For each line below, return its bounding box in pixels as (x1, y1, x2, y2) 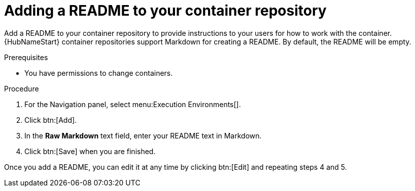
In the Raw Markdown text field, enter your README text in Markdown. (24, 131, 262, 140)
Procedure (4, 84, 39, 93)
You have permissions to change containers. (24, 68, 173, 77)
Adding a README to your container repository (4, 2, 327, 19)
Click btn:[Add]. (24, 115, 77, 124)
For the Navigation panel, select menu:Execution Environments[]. (24, 100, 241, 109)
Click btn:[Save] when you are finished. (24, 147, 156, 156)
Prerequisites (4, 53, 48, 62)
